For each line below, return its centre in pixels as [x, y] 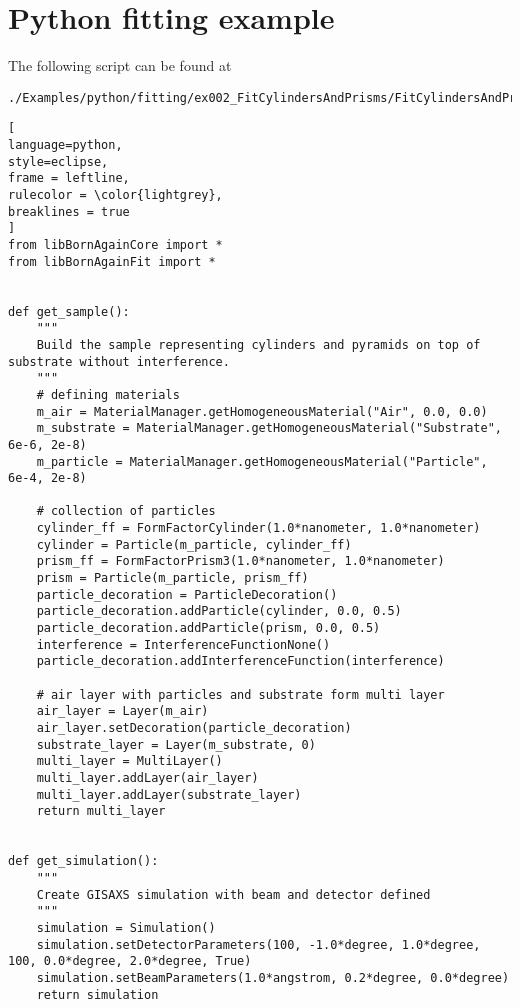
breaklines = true [69, 211]
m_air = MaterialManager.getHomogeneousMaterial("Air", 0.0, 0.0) [262, 411]
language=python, [65, 145]
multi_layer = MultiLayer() [129, 761]
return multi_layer [101, 811]
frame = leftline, [69, 178]
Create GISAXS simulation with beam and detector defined [233, 894]
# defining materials [108, 394]
